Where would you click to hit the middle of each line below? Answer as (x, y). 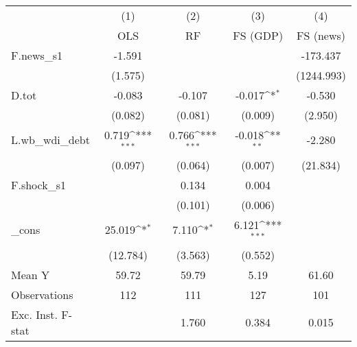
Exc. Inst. (34, 314)
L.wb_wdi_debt (50, 140)
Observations (42, 294)
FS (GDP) (258, 35)
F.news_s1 (37, 55)
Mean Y (31, 274)
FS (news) (321, 35)
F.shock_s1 (38, 184)
